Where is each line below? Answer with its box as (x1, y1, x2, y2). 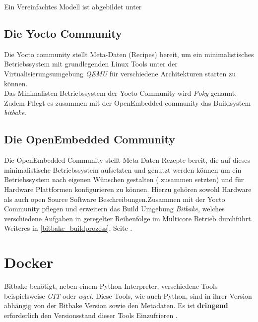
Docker (4, 252, 54, 272)
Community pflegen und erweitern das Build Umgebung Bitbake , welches (4, 203, 225, 214)
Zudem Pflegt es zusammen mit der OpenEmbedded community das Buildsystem (4, 97, 251, 108)
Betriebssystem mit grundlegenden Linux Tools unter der (4, 59, 178, 69)
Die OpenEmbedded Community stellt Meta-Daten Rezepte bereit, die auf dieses (4, 155, 251, 165)
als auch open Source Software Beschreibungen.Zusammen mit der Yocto (4, 193, 225, 204)
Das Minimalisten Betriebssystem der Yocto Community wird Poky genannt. (4, 88, 237, 98)
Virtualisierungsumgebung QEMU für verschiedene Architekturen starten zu (4, 68, 236, 78)
